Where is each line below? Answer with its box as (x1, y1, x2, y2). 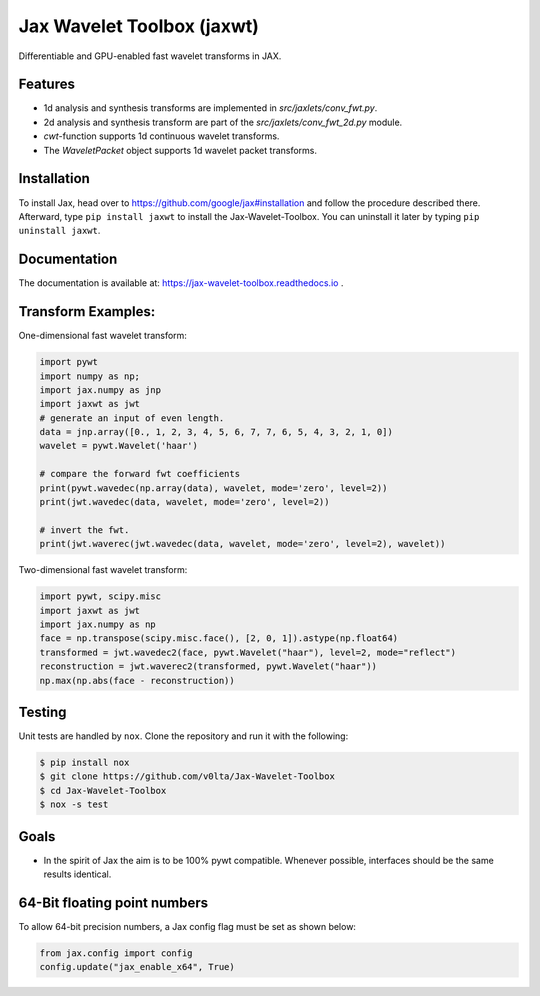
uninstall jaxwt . (18, 225, 101, 237)
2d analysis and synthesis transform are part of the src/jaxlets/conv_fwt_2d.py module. (43, 116, 403, 128)
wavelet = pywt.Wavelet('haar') (39, 440, 199, 452)
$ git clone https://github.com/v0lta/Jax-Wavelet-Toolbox (39, 771, 335, 782)
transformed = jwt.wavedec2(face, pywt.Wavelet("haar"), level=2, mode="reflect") (39, 646, 457, 658)
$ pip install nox (39, 756, 130, 768)
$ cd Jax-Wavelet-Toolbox (39, 785, 167, 796)
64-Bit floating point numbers (18, 894, 209, 911)
